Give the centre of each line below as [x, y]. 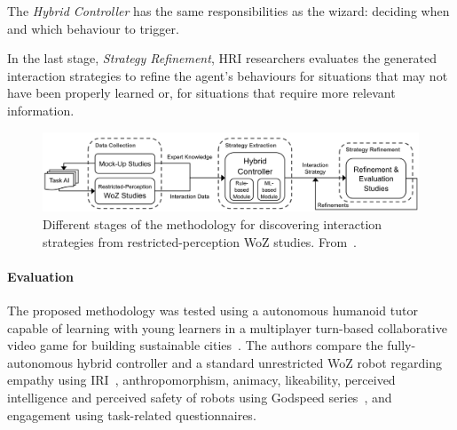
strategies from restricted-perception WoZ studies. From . [200, 241]
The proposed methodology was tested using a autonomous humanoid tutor [213, 310]
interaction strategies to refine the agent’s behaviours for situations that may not [228, 75]
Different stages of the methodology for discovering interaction [213, 224]
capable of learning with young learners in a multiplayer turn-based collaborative [227, 327]
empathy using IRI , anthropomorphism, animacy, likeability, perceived [201, 380]
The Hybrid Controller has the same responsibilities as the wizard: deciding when [228, 11]
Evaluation [40, 276]
